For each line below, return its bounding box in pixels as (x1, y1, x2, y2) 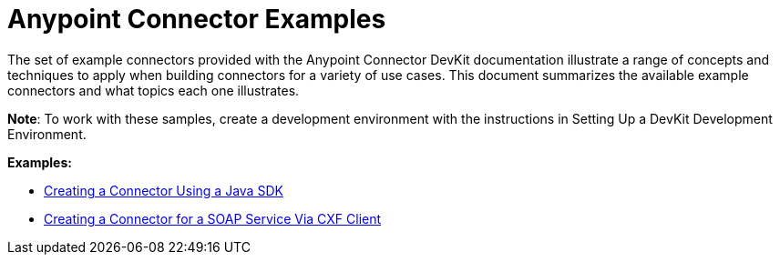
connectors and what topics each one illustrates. (7, 82, 300, 98)
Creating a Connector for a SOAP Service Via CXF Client (44, 210, 382, 227)
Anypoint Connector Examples (7, 4, 386, 35)
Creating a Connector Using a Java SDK (44, 182, 283, 198)
